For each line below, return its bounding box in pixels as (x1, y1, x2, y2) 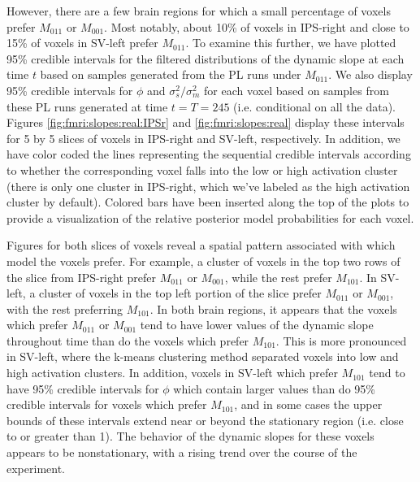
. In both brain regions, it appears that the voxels (149, 300, 397, 317)
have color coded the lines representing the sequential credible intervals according (6, 145, 411, 163)
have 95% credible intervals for (6, 380, 159, 397)
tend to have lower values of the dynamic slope (140, 316, 374, 333)
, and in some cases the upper (234, 396, 383, 413)
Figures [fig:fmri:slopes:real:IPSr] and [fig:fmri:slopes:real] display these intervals (6, 114, 405, 131)
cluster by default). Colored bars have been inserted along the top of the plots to (6, 193, 409, 211)
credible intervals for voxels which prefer (6, 396, 207, 413)
